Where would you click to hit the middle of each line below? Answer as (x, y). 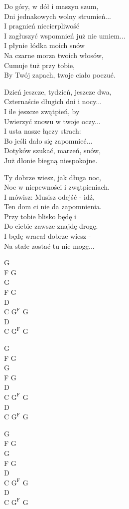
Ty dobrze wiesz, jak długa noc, (53, 177)
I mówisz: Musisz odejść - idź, (49, 196)
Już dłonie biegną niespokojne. (51, 160)
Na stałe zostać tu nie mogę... (49, 245)
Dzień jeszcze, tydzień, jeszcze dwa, (58, 91)
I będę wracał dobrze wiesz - (48, 236)
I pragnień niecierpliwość (42, 26)
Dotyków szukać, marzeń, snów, (53, 150)
